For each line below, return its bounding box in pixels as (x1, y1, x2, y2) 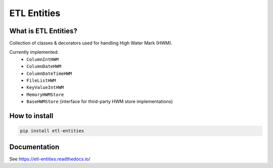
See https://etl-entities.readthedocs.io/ (9, 156, 90, 162)
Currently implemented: (9, 49, 59, 55)
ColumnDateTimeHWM (26, 70, 72, 76)
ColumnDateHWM (26, 63, 62, 69)
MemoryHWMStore (26, 92, 64, 98)
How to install (9, 112, 54, 120)
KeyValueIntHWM (26, 85, 64, 91)
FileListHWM (26, 78, 56, 83)
